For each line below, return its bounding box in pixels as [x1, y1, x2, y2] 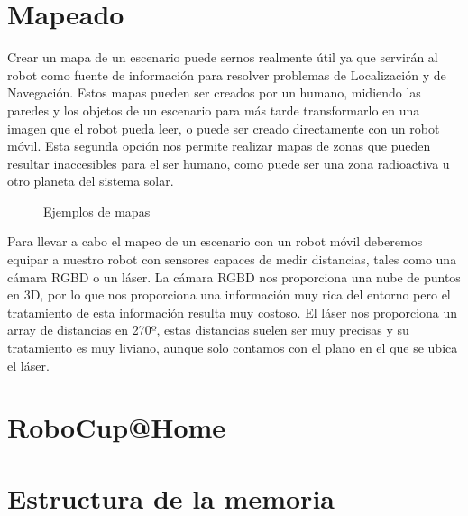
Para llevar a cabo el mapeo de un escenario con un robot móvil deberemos [7, 232, 423, 251]
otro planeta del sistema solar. [7, 171, 174, 190]
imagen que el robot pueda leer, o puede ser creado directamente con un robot [7, 118, 440, 137]
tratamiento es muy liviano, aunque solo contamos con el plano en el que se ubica [7, 338, 458, 357]
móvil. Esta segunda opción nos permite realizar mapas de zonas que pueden [7, 136, 431, 155]
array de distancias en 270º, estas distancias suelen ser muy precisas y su [7, 320, 409, 339]
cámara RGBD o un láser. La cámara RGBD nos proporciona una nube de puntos [7, 267, 461, 286]
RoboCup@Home [7, 409, 226, 446]
